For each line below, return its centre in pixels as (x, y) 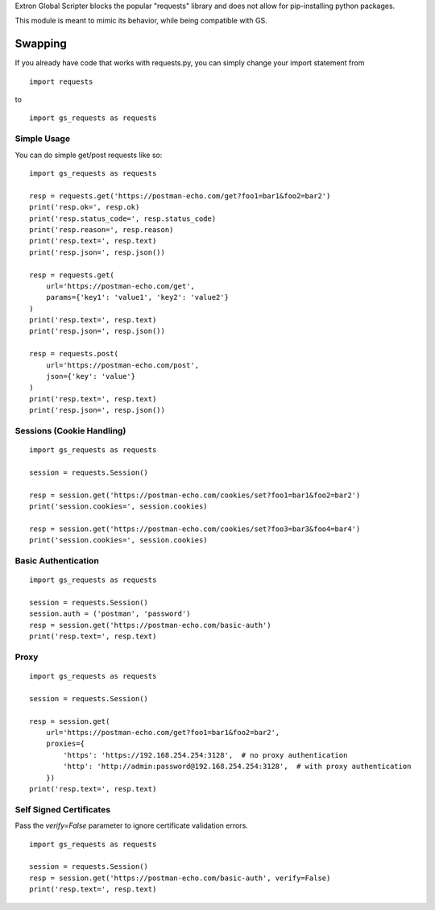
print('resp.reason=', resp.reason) (101, 229)
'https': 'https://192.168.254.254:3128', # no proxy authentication (205, 755)
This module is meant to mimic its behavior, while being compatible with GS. (141, 21)
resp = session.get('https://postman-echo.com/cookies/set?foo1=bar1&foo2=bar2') (195, 495)
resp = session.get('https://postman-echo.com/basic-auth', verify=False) (180, 878)
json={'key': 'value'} (91, 376)
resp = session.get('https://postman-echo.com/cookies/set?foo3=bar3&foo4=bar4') (195, 529)
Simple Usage (43, 139)
